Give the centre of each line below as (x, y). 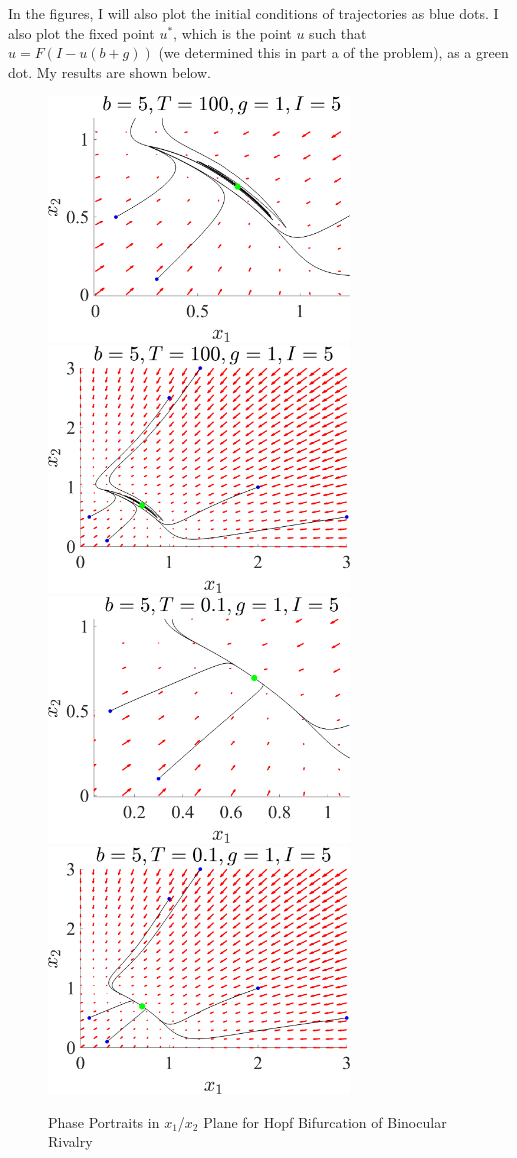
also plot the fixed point (81, 32)
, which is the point (232, 32)
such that (338, 32)
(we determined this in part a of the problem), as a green (333, 52)
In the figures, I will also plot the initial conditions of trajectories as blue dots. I (253, 13)
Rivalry (70, 1141)
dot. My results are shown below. (109, 71)
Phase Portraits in (104, 1121)
